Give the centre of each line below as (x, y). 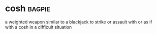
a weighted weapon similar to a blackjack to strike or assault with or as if (79, 22)
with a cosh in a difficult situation (39, 27)
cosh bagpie (28, 8)
